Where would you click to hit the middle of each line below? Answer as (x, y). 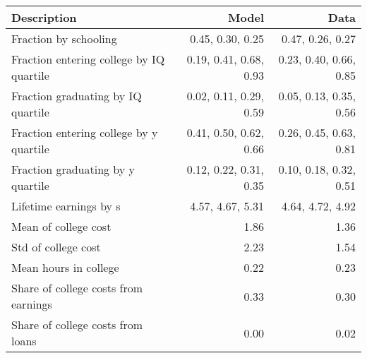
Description (44, 17)
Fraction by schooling (64, 38)
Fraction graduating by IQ (77, 96)
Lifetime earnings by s (66, 206)
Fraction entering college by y (85, 132)
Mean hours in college (65, 267)
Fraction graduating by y (73, 169)
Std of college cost (56, 247)
